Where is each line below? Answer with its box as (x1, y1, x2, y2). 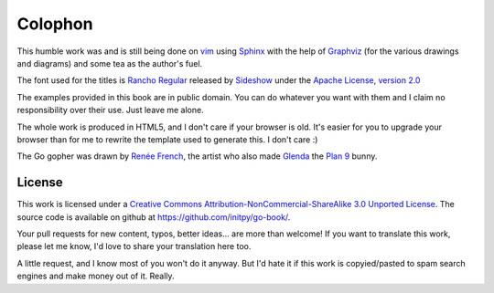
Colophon (16, 14, 93, 34)
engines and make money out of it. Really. (16, 270, 175, 282)
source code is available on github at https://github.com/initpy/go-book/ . (16, 211, 291, 223)
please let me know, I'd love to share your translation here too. (16, 241, 252, 252)
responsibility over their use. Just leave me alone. (16, 105, 205, 116)
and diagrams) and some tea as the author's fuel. (16, 58, 203, 68)
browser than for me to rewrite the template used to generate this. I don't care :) (16, 133, 318, 145)
